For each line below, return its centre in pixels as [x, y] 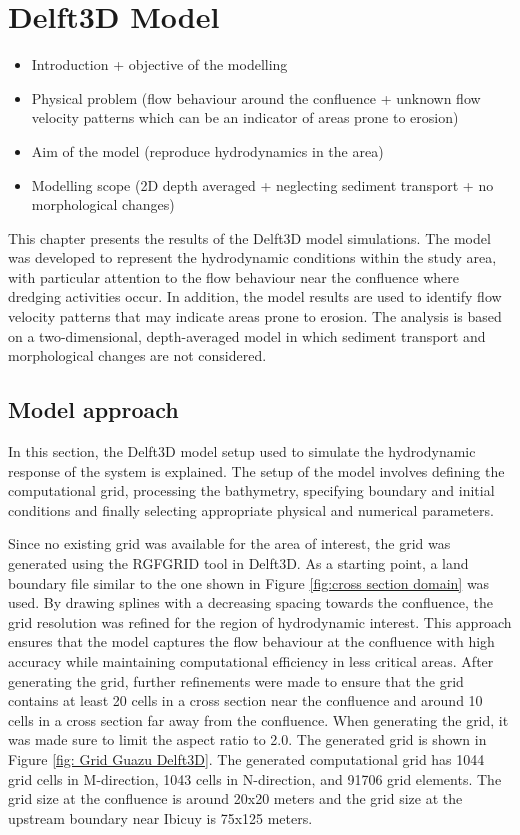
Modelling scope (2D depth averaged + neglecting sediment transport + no [262, 184]
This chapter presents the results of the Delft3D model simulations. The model [249, 237]
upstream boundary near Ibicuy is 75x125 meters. [160, 817]
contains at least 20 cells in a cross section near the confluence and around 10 [245, 700]
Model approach [93, 409]
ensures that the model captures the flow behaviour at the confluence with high [251, 641]
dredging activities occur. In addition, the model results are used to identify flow [255, 296]
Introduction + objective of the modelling [159, 64]
